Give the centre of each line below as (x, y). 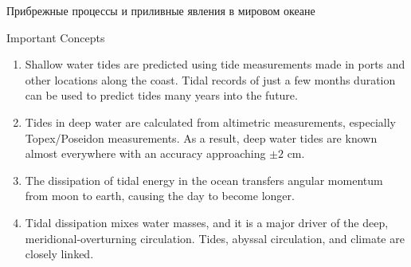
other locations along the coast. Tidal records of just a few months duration (210, 79)
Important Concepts (56, 37)
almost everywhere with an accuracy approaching (145, 153)
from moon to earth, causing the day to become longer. (160, 196)
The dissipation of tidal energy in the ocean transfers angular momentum (204, 180)
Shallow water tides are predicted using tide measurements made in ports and (215, 64)
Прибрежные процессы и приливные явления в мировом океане (161, 10)
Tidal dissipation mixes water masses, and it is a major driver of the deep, (207, 222)
